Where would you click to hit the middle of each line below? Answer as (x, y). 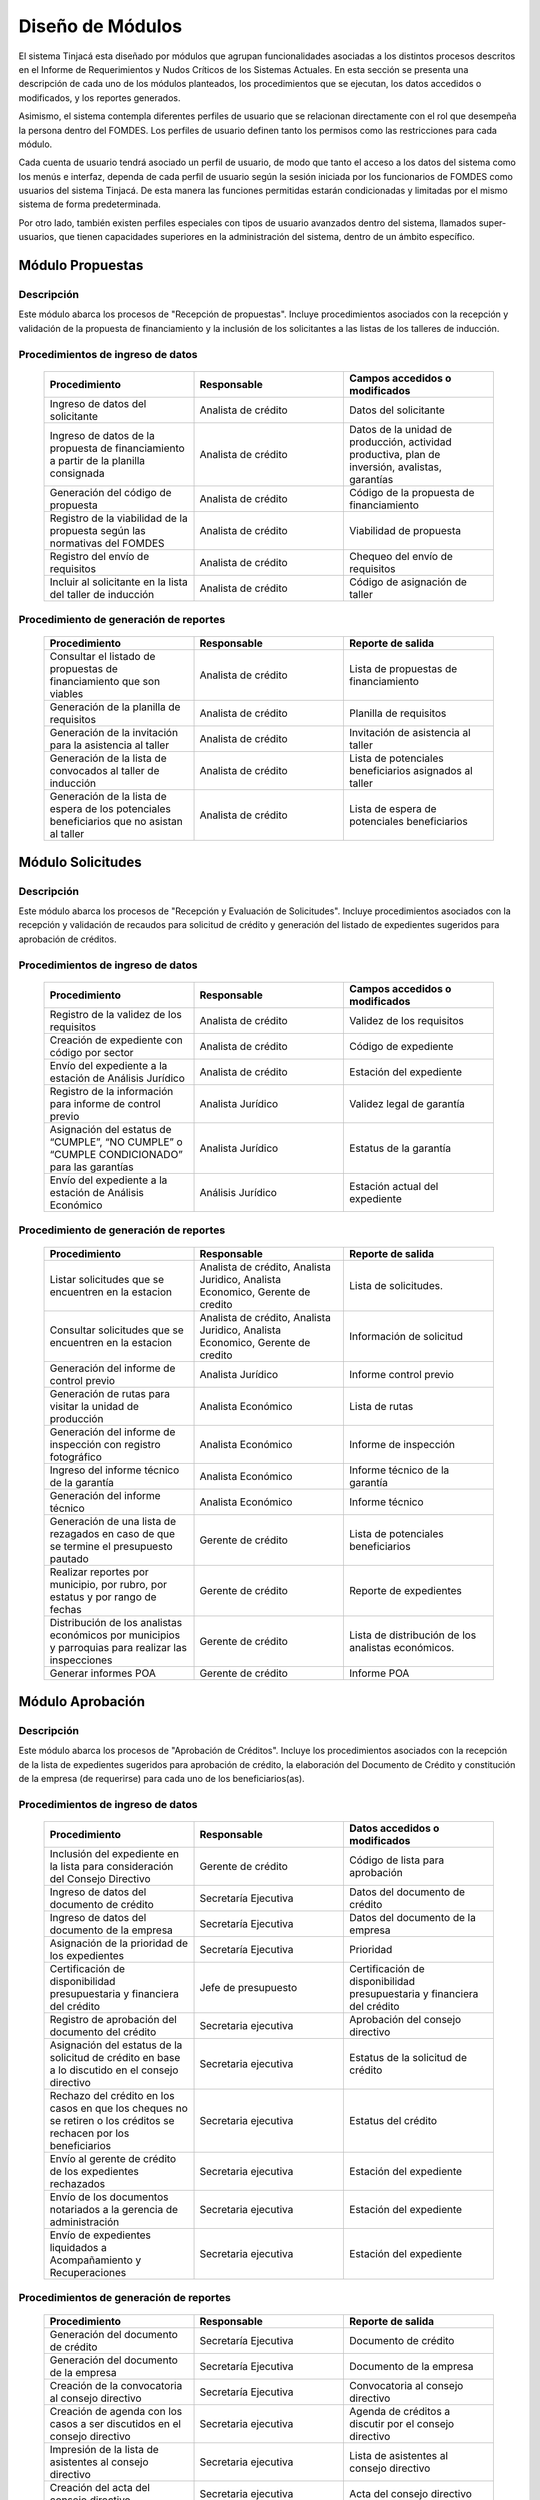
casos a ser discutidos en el (115, 2424)
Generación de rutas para (109, 1394)
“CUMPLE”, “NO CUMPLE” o (116, 1142)
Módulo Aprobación (81, 1701)
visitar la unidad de (94, 1407)
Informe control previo (402, 1375)
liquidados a (78, 2247)
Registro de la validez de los (115, 1014)
